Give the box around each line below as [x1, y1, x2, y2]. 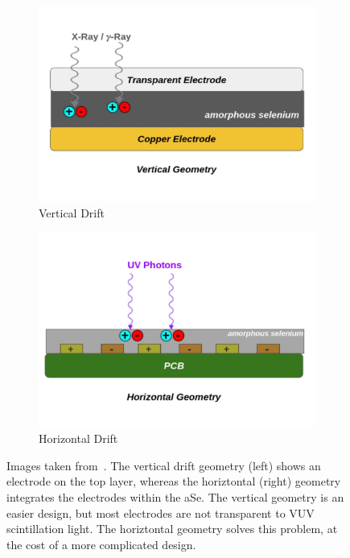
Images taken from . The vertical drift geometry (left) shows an [6, 457, 321, 473]
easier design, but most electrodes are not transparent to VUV [6, 504, 315, 521]
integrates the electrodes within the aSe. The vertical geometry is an [6, 488, 344, 505]
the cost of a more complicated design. [6, 535, 196, 552]
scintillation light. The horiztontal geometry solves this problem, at [6, 520, 338, 537]
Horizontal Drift [39, 430, 118, 447]
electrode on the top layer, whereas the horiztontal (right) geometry [6, 473, 341, 490]
